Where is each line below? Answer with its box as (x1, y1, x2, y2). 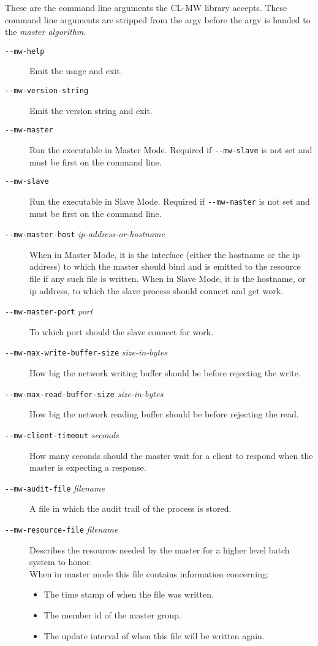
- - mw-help (5, 47, 45, 56)
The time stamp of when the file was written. (44, 588, 214, 601)
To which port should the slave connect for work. (29, 325, 214, 338)
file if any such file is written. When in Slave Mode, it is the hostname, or (29, 272, 306, 284)
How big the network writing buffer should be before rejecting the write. (29, 367, 301, 379)
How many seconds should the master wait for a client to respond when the (29, 449, 313, 462)
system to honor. (29, 555, 93, 568)
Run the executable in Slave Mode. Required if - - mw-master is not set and (29, 194, 310, 207)
